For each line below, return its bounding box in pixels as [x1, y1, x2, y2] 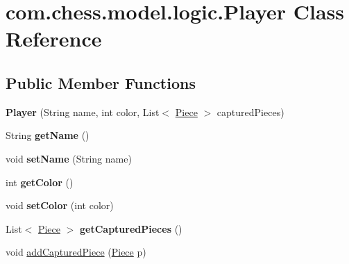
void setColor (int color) [6, 198, 114, 213]
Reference [6, 24, 102, 53]
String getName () [6, 128, 90, 142]
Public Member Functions [6, 72, 196, 93]
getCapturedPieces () [80, 221, 182, 236]
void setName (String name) [6, 151, 132, 165]
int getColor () [6, 174, 74, 189]
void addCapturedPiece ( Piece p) [6, 245, 146, 259]
